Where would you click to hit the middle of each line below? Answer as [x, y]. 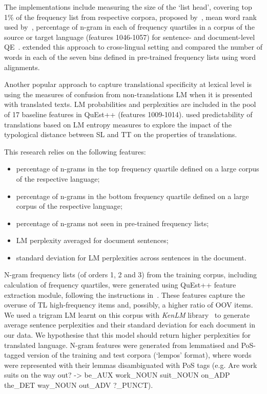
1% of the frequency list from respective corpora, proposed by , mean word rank [130, 17]
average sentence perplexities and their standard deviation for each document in [130, 325]
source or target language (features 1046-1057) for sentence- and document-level [130, 37]
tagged [15, 355]
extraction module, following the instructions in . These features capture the [125, 294]
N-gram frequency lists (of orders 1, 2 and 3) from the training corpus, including [130, 275]
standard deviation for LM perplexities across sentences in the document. [131, 257]
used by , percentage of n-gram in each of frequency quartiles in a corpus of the [129, 27]
